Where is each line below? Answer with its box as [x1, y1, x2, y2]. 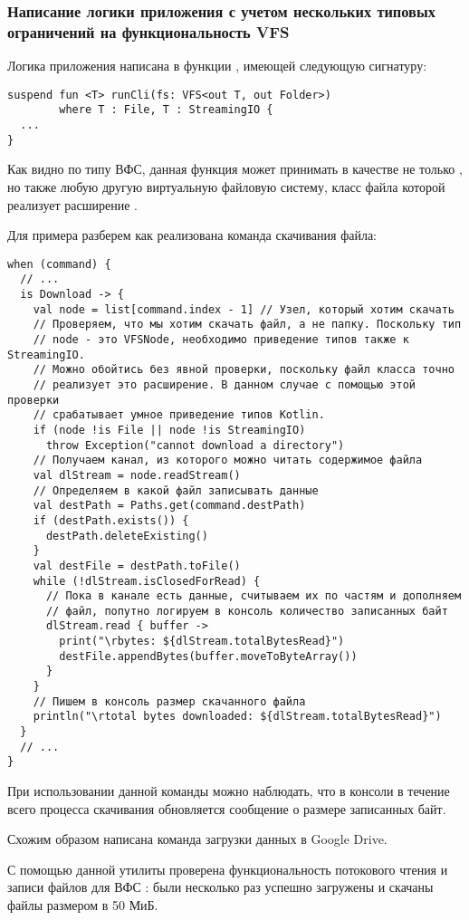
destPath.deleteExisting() [45, 529, 208, 542]
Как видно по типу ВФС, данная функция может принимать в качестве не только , [7, 159, 463, 178]
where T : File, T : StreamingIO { [59, 103, 273, 117]
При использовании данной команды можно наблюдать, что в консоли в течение [7, 781, 450, 800]
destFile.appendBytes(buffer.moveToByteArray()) [59, 649, 358, 663]
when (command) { [7, 257, 111, 271]
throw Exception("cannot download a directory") [45, 438, 345, 452]
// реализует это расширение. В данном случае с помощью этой [33, 378, 416, 391]
